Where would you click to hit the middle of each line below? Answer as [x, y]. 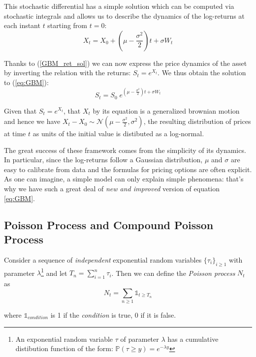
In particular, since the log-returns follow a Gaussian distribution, [103, 160]
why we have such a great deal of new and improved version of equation [112, 189]
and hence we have [32, 121]
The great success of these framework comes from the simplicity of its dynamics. [125, 150]
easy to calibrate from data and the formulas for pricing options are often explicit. [128, 169]
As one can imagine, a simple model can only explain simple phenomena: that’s [124, 179]
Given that [20, 110]
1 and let [54, 272]
